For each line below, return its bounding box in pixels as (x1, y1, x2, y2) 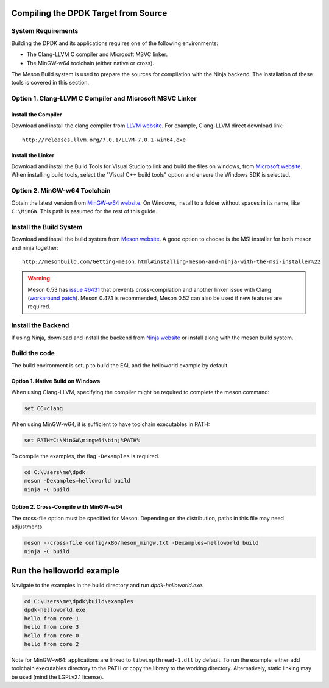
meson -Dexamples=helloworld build (24, 477, 130, 484)
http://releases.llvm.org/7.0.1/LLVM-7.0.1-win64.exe (22, 136, 186, 143)
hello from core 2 (24, 640, 79, 648)
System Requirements (11, 27, 79, 35)
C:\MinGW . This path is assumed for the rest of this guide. (11, 207, 157, 215)
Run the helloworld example (11, 566, 120, 576)
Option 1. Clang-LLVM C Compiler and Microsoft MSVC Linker (11, 94, 197, 103)
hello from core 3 (24, 623, 79, 631)
